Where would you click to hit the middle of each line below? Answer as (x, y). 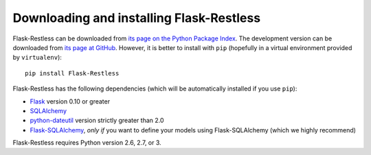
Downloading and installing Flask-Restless (137, 18)
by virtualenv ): (37, 58)
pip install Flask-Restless (72, 73)
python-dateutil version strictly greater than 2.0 (97, 121)
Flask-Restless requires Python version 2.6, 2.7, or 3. (87, 143)
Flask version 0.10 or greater (70, 101)
